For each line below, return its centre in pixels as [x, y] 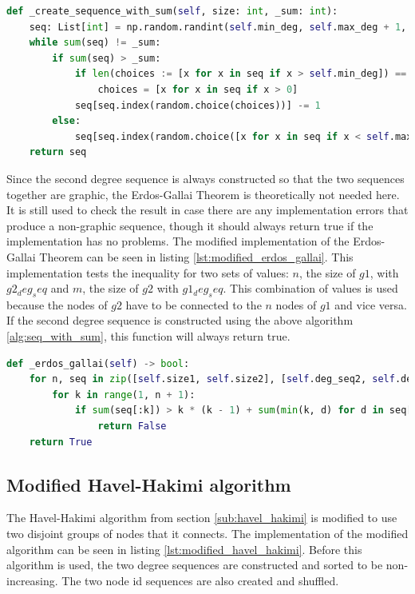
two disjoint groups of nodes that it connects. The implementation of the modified [207, 534]
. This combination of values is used [310, 288]
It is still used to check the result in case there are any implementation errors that [207, 210]
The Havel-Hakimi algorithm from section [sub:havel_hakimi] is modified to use [202, 518]
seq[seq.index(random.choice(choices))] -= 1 [198, 105]
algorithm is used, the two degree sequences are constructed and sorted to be [195, 565]
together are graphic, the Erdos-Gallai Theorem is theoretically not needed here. [203, 194]
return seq [58, 152]
